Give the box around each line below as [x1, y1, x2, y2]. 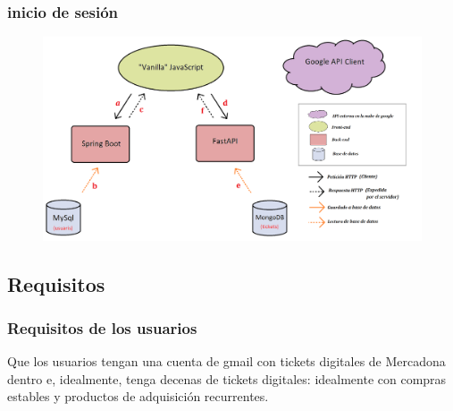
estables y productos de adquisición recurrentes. [7, 387, 269, 406]
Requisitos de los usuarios [7, 316, 197, 338]
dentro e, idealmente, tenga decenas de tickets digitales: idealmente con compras [7, 369, 447, 388]
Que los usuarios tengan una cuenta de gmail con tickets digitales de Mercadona [7, 352, 446, 371]
